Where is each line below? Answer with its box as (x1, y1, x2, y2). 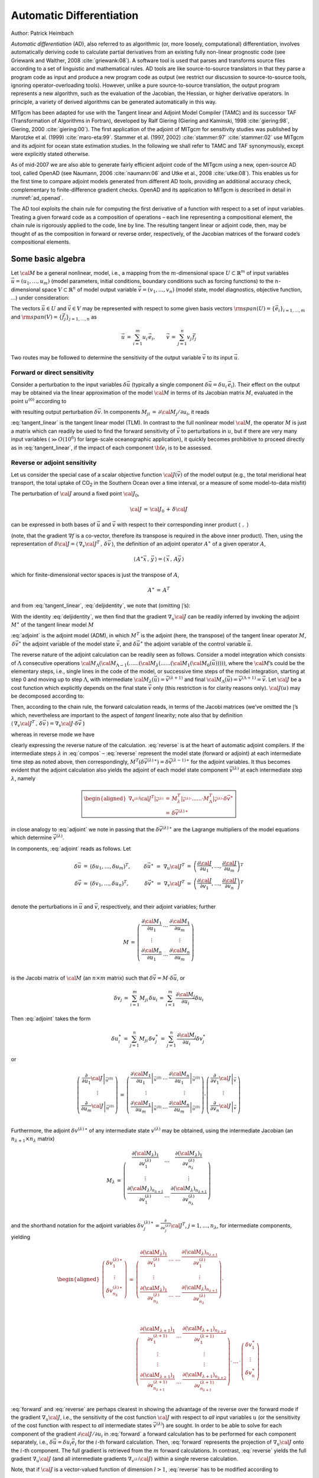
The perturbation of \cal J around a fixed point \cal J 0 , (11, 490, 140, 499)
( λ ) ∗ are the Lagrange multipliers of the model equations (162, 825, 300, 833)
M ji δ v (139, 1035, 156, 1043)
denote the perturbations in (11, 903, 78, 910)
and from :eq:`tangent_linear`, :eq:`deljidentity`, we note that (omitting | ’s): (11, 602, 191, 609)
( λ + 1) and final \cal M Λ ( (168, 675, 227, 685)
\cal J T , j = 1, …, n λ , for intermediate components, (170, 1221, 292, 1230)
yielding (11, 1233, 31, 1241)
